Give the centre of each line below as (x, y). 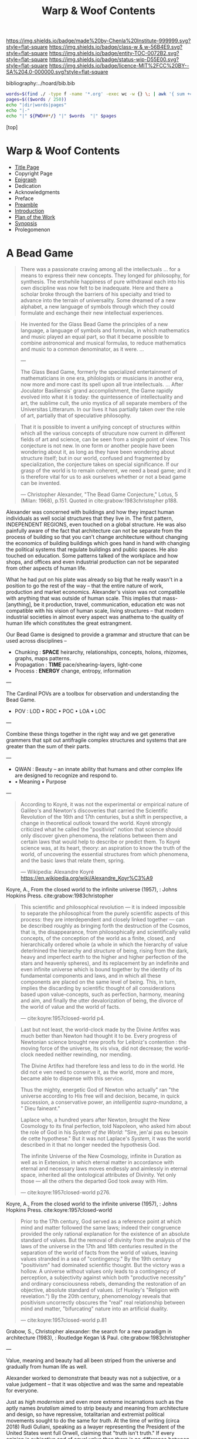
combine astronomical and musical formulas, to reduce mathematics (103, 343)
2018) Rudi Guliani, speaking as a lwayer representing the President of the (95, 1427)
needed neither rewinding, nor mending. (84, 1055)
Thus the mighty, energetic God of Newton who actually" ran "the (100, 1090)
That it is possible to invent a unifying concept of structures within (100, 427)
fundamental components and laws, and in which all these (91, 976)
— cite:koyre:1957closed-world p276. (65, 1193)
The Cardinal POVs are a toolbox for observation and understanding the (92, 694)
